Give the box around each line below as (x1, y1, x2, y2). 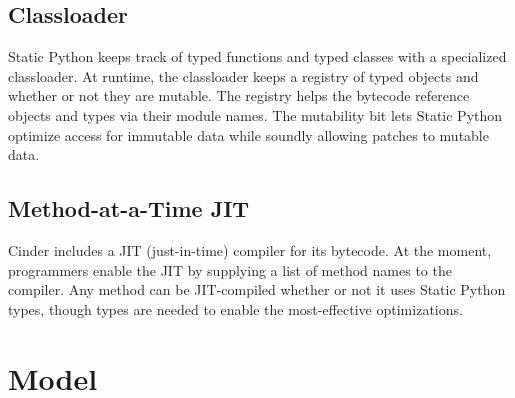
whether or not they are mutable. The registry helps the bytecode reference (8, 85, 470, 106)
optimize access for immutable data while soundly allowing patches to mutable (8, 124, 489, 145)
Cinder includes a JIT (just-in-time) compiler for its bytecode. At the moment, (8, 239, 492, 260)
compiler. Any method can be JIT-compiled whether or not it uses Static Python (8, 279, 506, 300)
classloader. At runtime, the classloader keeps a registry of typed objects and (8, 65, 479, 86)
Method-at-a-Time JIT (8, 193, 250, 224)
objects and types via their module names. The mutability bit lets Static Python (8, 104, 503, 125)
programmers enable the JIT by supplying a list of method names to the (8, 259, 452, 280)
